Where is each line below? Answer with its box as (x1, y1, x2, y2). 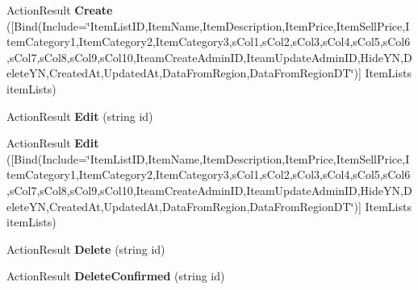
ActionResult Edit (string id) (6, 107, 153, 124)
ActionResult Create (6, 2, 113, 18)
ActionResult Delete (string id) (6, 240, 165, 257)
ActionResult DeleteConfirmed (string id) (6, 267, 225, 284)
